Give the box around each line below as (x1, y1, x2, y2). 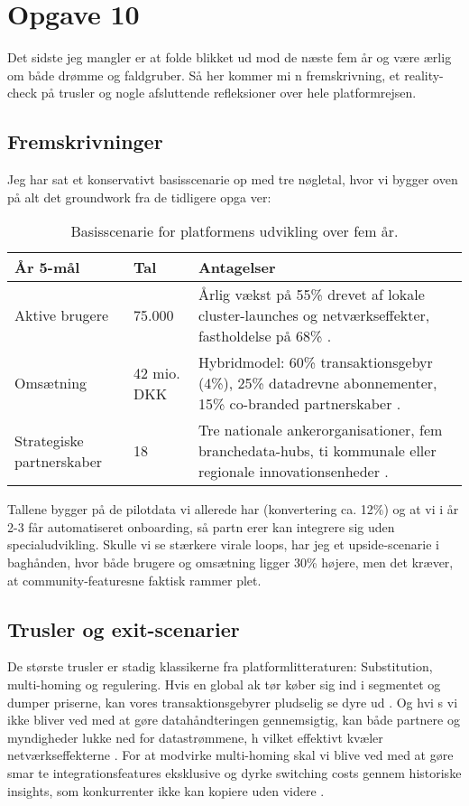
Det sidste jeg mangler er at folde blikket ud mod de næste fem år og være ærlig (7, 48, 452, 67)
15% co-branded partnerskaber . (198, 393, 401, 415)
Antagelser (198, 257, 276, 278)
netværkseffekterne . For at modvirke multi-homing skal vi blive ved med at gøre (7, 745, 454, 764)
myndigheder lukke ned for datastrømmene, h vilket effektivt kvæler (7, 727, 383, 746)
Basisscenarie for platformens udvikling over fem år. (70, 220, 399, 242)
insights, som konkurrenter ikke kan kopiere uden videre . (7, 781, 325, 800)
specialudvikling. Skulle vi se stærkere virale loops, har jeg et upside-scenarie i (7, 535, 439, 554)
